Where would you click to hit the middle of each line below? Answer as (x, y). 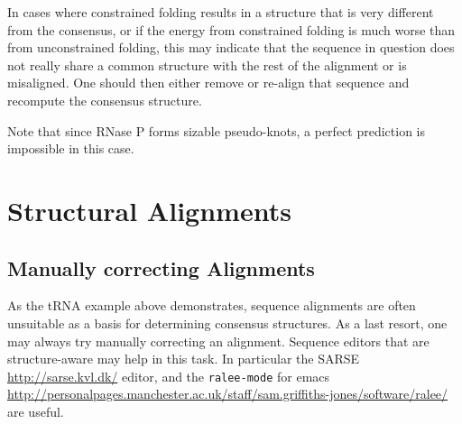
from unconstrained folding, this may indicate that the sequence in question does (231, 47)
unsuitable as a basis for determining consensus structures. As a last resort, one (227, 323)
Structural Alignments (149, 210)
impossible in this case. (71, 148)
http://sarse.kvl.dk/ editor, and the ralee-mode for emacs (169, 376)
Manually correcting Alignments (161, 267)
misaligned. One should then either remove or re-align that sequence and (208, 83)
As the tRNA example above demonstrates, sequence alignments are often (212, 305)
